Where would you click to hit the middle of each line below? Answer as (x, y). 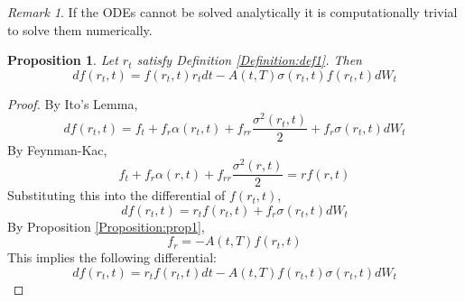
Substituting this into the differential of (116, 195)
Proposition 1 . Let (63, 60)
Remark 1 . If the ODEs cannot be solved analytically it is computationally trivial (232, 12)
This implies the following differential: (112, 257)
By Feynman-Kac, (57, 149)
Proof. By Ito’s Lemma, (73, 103)
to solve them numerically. (80, 29)
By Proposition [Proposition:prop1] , (106, 226)
